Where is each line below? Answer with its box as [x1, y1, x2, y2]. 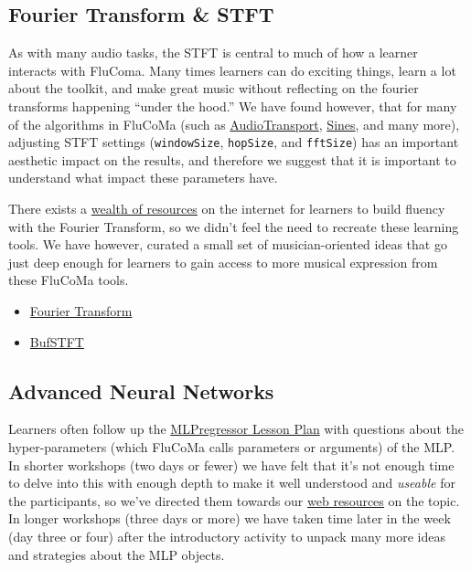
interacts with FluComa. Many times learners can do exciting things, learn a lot [8, 60, 456, 79]
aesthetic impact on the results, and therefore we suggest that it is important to [8, 150, 456, 169]
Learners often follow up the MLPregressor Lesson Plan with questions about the [8, 419, 464, 438]
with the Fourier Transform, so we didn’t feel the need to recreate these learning [8, 216, 459, 236]
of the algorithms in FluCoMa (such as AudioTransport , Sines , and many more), [8, 114, 460, 133]
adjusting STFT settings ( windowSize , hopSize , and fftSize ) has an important [8, 132, 459, 152]
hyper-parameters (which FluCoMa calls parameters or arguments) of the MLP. [8, 437, 455, 456]
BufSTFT [29, 332, 84, 351]
